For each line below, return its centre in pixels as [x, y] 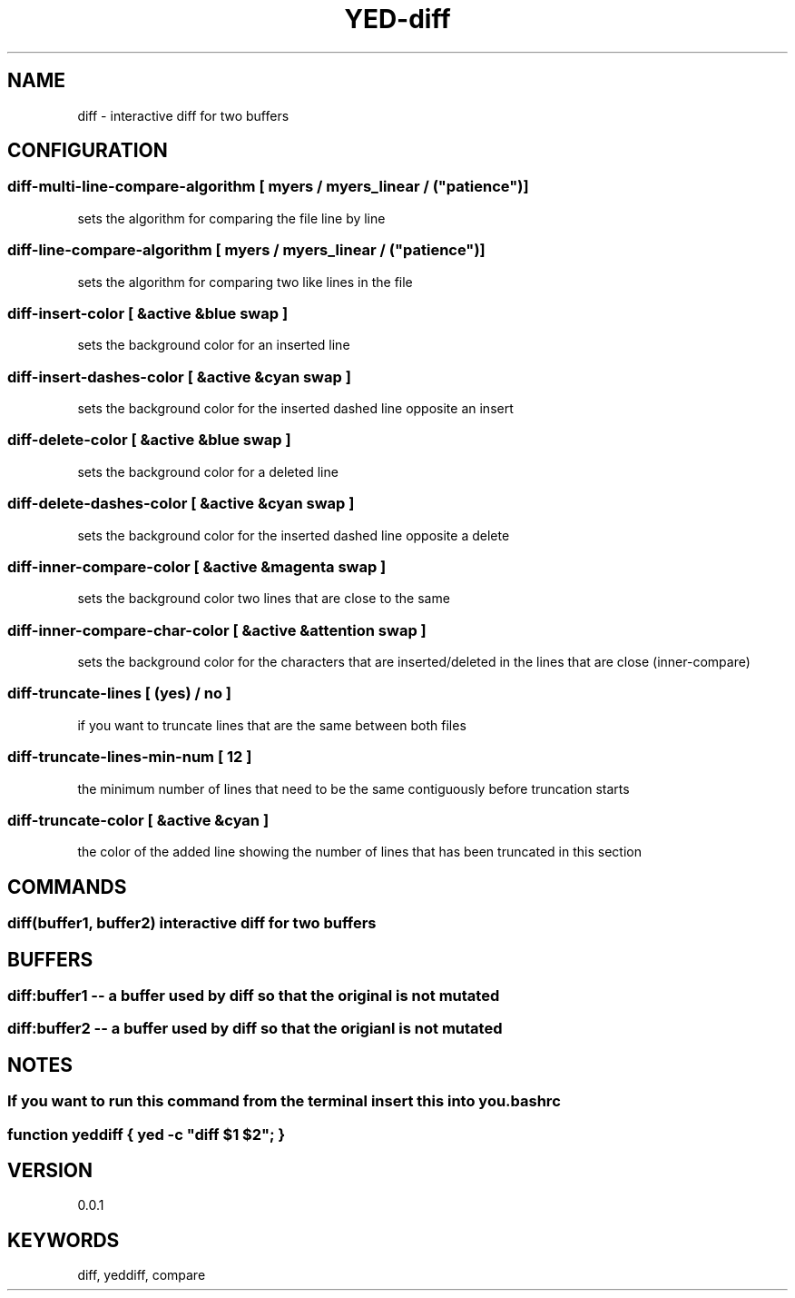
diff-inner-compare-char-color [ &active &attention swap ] [217, 630]
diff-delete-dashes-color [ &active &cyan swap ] [181, 504]
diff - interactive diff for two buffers [183, 115]
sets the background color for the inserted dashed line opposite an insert [295, 409]
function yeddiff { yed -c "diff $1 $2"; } [147, 1134]
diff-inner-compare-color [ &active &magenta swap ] [197, 566]
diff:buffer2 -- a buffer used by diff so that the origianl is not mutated [255, 1029]
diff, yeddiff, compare [142, 1275]
